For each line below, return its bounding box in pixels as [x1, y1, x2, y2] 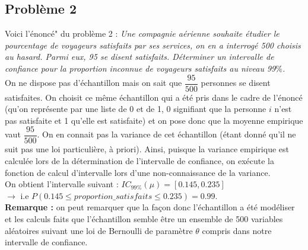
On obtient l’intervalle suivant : [5, 178, 119, 190]
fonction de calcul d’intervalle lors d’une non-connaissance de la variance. [5, 166, 271, 178]
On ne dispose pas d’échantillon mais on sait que [5, 76, 182, 89]
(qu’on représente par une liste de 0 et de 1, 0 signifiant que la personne [5, 102, 266, 115]
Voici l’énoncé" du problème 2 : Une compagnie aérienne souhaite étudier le [5, 27, 280, 40]
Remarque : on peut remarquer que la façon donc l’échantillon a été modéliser [5, 201, 295, 213]
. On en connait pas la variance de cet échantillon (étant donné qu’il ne [37, 128, 296, 140]
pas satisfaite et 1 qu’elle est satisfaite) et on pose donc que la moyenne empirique [5, 114, 303, 126]
